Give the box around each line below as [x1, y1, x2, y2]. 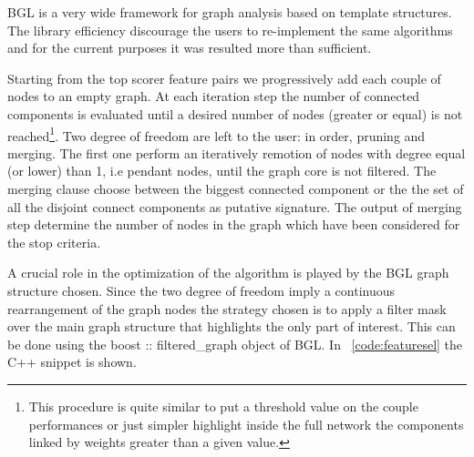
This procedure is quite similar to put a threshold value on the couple [28, 396, 418, 415]
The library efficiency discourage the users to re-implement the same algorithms [7, 20, 453, 39]
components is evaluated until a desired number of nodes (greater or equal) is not [7, 104, 463, 123]
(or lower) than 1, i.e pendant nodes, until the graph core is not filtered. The [7, 161, 437, 180]
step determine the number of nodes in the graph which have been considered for [7, 215, 460, 234]
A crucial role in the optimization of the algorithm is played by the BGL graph [7, 263, 449, 282]
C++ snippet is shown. [7, 352, 137, 371]
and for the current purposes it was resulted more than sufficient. [7, 38, 372, 57]
